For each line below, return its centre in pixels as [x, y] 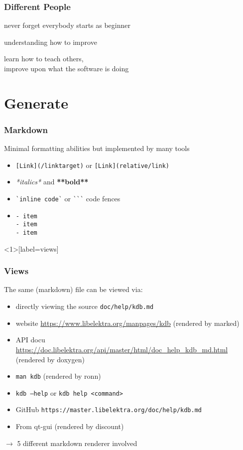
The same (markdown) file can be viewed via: [73, 289]
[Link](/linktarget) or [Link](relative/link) [92, 165]
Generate [36, 102]
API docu [30, 340]
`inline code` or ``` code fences [68, 199]
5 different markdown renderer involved [77, 443]
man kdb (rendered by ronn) [58, 376]
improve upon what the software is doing [66, 68]
